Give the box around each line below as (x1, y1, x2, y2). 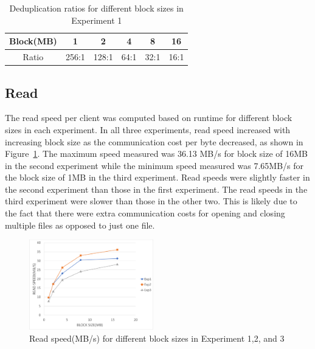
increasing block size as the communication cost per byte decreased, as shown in (5, 135, 303, 148)
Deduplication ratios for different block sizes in (9, 2, 184, 14)
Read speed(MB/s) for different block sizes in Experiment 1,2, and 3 (29, 331, 285, 344)
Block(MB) (9, 35, 57, 47)
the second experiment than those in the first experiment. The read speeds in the (5, 182, 308, 195)
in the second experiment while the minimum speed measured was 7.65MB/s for (5, 159, 304, 171)
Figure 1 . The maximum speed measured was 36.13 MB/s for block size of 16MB (5, 147, 308, 160)
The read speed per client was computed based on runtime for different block (5, 111, 292, 124)
